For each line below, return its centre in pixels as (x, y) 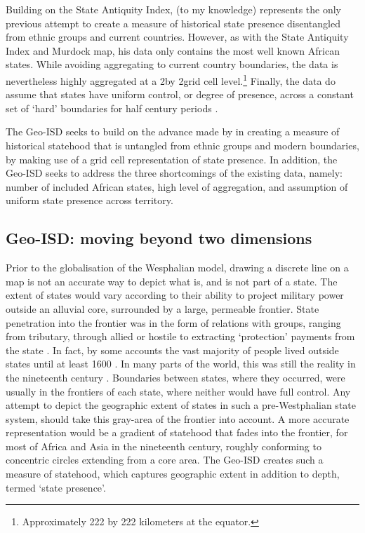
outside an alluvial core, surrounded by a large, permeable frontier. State (162, 308)
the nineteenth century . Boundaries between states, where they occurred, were (175, 377)
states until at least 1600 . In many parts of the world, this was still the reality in (181, 364)
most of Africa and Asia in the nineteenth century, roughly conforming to (164, 446)
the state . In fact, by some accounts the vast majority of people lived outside (172, 350)
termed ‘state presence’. (56, 487)
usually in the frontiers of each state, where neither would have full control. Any (178, 391)
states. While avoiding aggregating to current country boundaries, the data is (172, 64)
